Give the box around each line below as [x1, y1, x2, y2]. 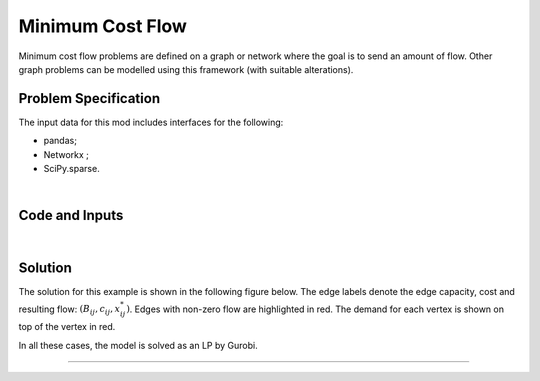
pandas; [43, 135, 77, 147]
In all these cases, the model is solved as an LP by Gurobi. [18, 339, 259, 351]
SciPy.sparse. [43, 163, 100, 175]
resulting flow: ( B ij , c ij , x [18, 303, 121, 317]
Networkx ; [43, 148, 90, 160]
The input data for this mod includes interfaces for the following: [18, 116, 284, 128]
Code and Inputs [18, 207, 124, 224]
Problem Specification [18, 90, 160, 107]
